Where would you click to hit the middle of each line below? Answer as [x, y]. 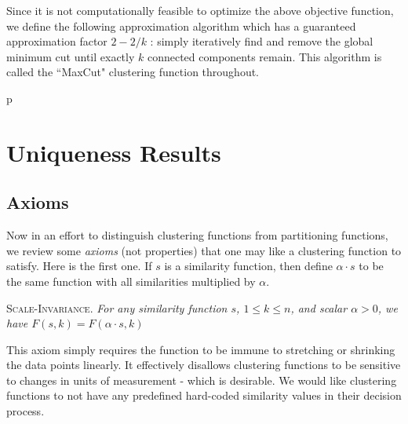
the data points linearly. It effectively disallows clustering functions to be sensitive [204, 365]
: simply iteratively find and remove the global [262, 41]
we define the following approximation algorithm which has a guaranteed [181, 26]
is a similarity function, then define [248, 266]
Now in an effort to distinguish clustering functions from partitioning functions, [197, 235]
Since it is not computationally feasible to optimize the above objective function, [200, 10]
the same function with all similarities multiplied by [131, 281]
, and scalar [319, 307]
